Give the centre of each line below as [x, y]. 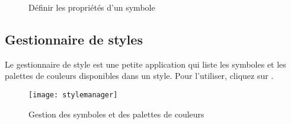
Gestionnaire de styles [74, 39]
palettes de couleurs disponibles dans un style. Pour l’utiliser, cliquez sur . [139, 76]
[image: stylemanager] [73, 95]
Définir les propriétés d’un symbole [92, 7]
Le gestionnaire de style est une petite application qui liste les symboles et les [145, 64]
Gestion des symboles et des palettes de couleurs [116, 114]
